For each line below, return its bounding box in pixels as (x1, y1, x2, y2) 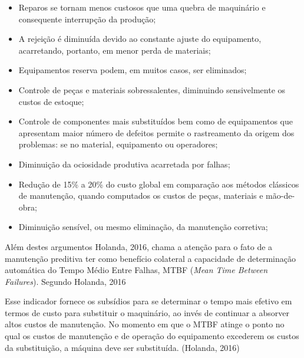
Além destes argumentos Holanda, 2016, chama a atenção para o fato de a (5, 240, 273, 252)
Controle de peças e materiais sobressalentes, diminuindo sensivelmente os (18, 83, 286, 96)
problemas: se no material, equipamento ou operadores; (18, 138, 218, 150)
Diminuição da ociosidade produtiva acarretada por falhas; (18, 157, 230, 170)
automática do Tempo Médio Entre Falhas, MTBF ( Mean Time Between (5, 264, 268, 276)
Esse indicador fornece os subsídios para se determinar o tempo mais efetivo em (5, 295, 292, 307)
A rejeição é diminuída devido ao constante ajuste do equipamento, (18, 32, 262, 45)
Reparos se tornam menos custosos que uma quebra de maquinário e (18, 1, 266, 13)
